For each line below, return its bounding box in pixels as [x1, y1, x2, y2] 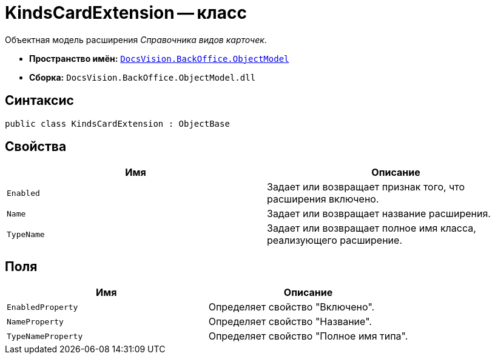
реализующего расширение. [267, 234, 402, 247]
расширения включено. [267, 193, 379, 206]
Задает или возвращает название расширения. [267, 207, 491, 220]
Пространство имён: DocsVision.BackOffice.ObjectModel [29, 53, 289, 64]
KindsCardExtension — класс [5, 2, 247, 23]
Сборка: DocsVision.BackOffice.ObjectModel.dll [29, 72, 256, 82]
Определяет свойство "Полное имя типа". [208, 330, 408, 343]
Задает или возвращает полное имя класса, [267, 222, 476, 235]
